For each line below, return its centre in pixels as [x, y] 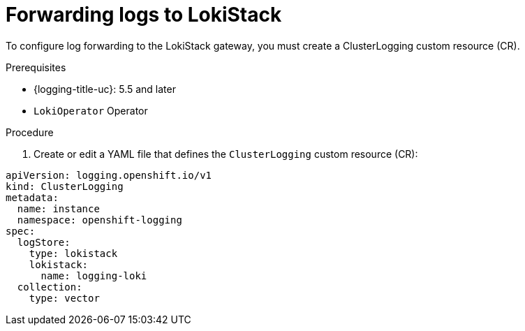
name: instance [58, 208]
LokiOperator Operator [91, 110]
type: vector [64, 298]
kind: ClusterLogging [65, 186]
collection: [50, 287]
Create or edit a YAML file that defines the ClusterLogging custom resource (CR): [226, 154]
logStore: [44, 242]
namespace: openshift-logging [99, 220]
